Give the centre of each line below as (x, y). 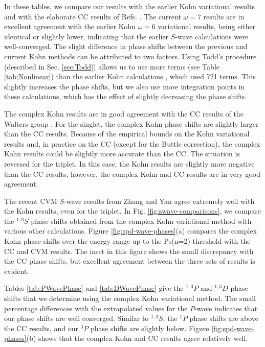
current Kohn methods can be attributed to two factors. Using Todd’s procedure (130, 56)
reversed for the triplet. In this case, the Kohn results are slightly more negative (129, 163)
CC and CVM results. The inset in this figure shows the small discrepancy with (129, 251)
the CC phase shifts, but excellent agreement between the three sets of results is (130, 261)
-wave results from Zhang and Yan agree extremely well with (159, 201)
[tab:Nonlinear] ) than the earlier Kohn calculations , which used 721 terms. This (130, 76)
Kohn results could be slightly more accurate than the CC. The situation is (122, 154)
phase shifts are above (224, 318)
